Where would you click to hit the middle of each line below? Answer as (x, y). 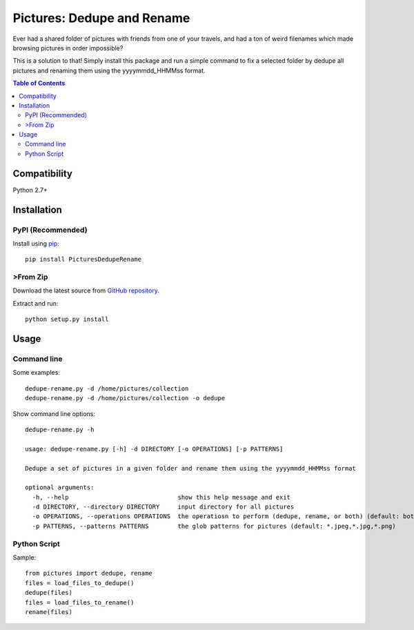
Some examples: (36, 373)
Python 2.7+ (30, 190)
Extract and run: (36, 303)
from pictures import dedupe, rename (89, 573)
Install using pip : (36, 243)
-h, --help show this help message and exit (161, 497)
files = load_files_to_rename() (80, 602)
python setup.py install (67, 319)
